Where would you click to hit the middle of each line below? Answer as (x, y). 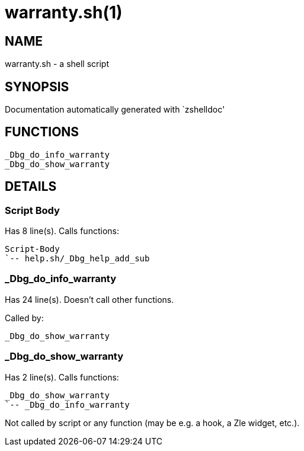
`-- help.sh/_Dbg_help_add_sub (77, 259)
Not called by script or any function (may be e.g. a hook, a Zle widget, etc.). (152, 423)
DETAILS (31, 187)
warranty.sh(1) (64, 12)
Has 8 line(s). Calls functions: (62, 231)
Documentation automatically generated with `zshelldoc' (115, 110)
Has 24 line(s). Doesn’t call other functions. (89, 299)
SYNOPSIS (37, 87)
